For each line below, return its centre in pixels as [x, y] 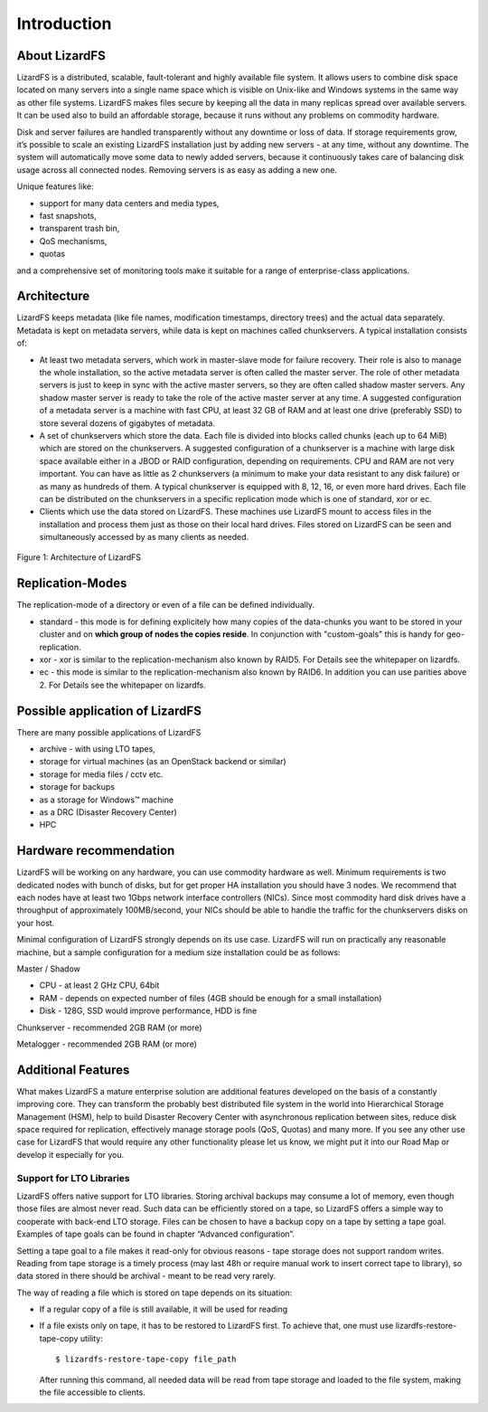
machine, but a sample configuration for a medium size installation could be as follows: [178, 952]
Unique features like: [55, 186]
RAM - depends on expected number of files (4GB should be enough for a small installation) [211, 998]
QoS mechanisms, [73, 241]
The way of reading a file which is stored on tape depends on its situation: [155, 1293]
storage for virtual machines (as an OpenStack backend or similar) [163, 762]
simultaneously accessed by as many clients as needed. [144, 537]
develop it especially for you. [70, 1154]
